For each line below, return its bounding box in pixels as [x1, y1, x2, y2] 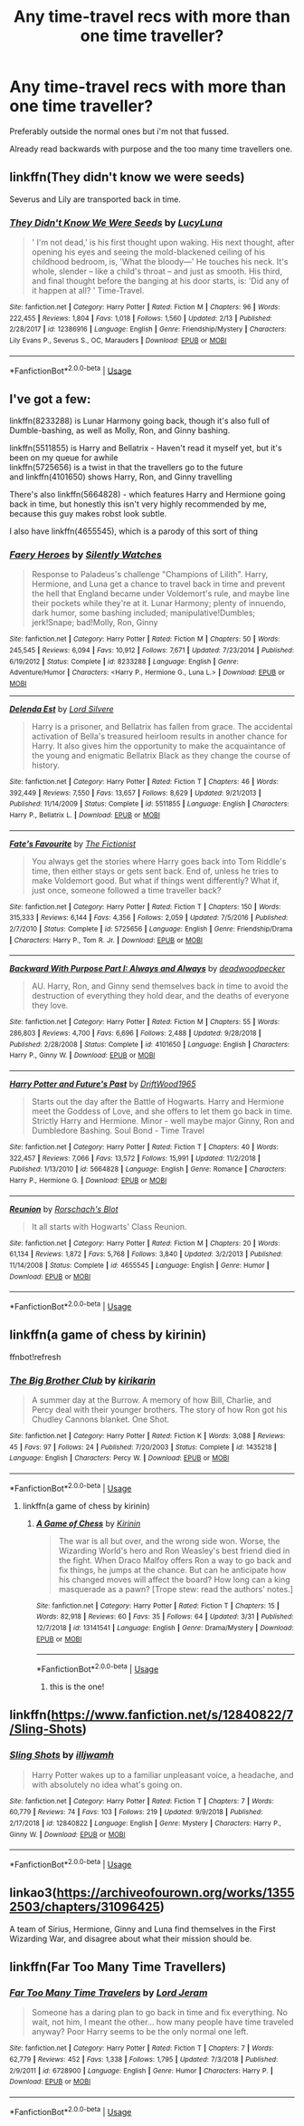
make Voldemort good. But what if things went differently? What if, [31, 875, 280, 885]
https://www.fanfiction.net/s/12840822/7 [51, 1707, 294, 1723]
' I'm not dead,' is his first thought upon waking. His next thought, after [31, 237, 295, 248]
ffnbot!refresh [9, 1351, 62, 1362]
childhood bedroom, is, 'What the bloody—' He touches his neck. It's [31, 256, 289, 267]
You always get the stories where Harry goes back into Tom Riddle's [31, 855, 287, 866]
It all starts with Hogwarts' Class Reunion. [31, 1221, 187, 1232]
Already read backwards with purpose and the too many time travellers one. [9, 143, 293, 154]
